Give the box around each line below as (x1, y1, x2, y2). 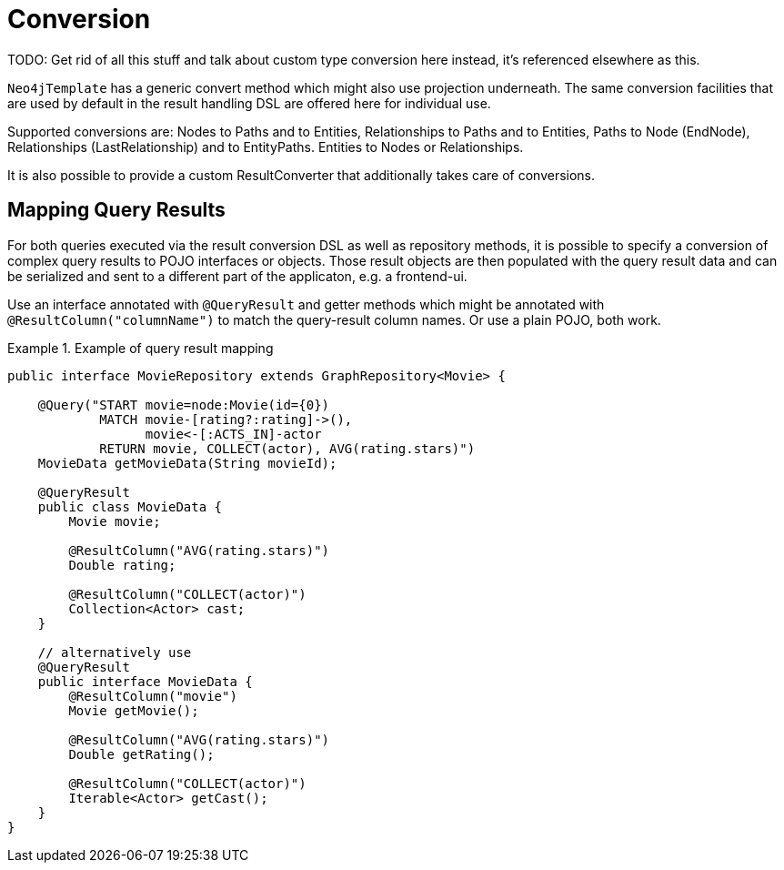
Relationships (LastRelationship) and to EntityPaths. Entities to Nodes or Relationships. (7, 138, 524, 155)
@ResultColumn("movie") (68, 688, 237, 703)
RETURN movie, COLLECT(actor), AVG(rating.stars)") (99, 440, 476, 456)
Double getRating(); (68, 746, 215, 762)
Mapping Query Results (7, 198, 226, 222)
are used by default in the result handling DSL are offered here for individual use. (7, 95, 491, 111)
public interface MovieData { (37, 673, 253, 689)
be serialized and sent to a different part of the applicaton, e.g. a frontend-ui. (7, 268, 467, 284)
